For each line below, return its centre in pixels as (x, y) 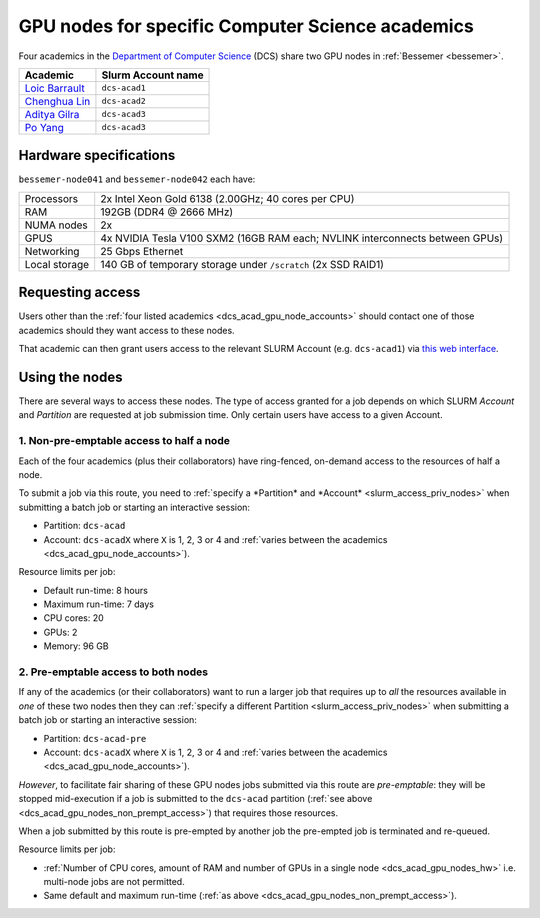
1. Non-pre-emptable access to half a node (124, 441)
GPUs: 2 (60, 632)
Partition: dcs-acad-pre (95, 738)
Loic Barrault (54, 88)
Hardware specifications (97, 155)
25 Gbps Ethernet (142, 251)
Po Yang (44, 127)
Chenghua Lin (57, 101)
